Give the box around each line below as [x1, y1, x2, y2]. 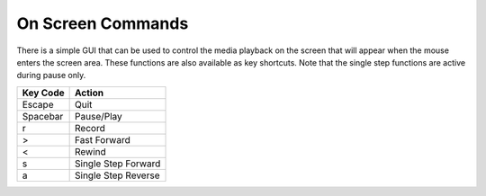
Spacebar [22, 110, 64, 122]
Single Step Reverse [75, 169, 160, 182]
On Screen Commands [16, 13, 189, 33]
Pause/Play [75, 110, 123, 122]
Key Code [22, 86, 65, 99]
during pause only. [16, 70, 86, 81]
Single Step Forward [75, 157, 161, 170]
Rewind [75, 145, 107, 157]
